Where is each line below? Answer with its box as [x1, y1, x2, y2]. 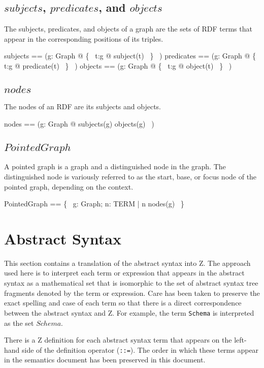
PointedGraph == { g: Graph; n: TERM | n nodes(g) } [4, 198, 184, 209]
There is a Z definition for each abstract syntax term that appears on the [4, 334, 232, 345]
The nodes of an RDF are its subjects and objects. [4, 101, 161, 112]
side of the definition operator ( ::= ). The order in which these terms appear [22, 344, 259, 355]
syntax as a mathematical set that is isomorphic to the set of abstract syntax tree [4, 278, 258, 288]
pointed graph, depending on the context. [4, 181, 134, 192]
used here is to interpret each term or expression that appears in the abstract [4, 267, 245, 278]
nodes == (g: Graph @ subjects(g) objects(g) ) [4, 118, 154, 129]
